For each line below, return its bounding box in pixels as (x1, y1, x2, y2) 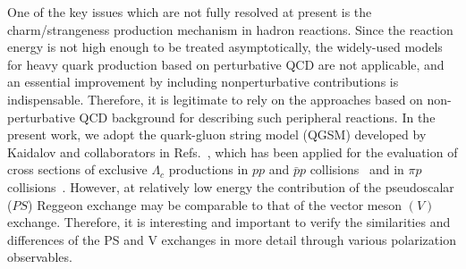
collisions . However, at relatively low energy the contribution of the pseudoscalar (7, 177, 454, 196)
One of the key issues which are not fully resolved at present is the (7, 3, 372, 21)
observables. (7, 248, 72, 266)
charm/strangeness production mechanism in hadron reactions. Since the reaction (7, 20, 453, 38)
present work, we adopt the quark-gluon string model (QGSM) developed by (7, 125, 427, 144)
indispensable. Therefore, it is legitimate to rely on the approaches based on (7, 89, 423, 108)
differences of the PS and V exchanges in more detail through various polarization (7, 230, 456, 248)
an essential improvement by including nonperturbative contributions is (7, 72, 399, 91)
